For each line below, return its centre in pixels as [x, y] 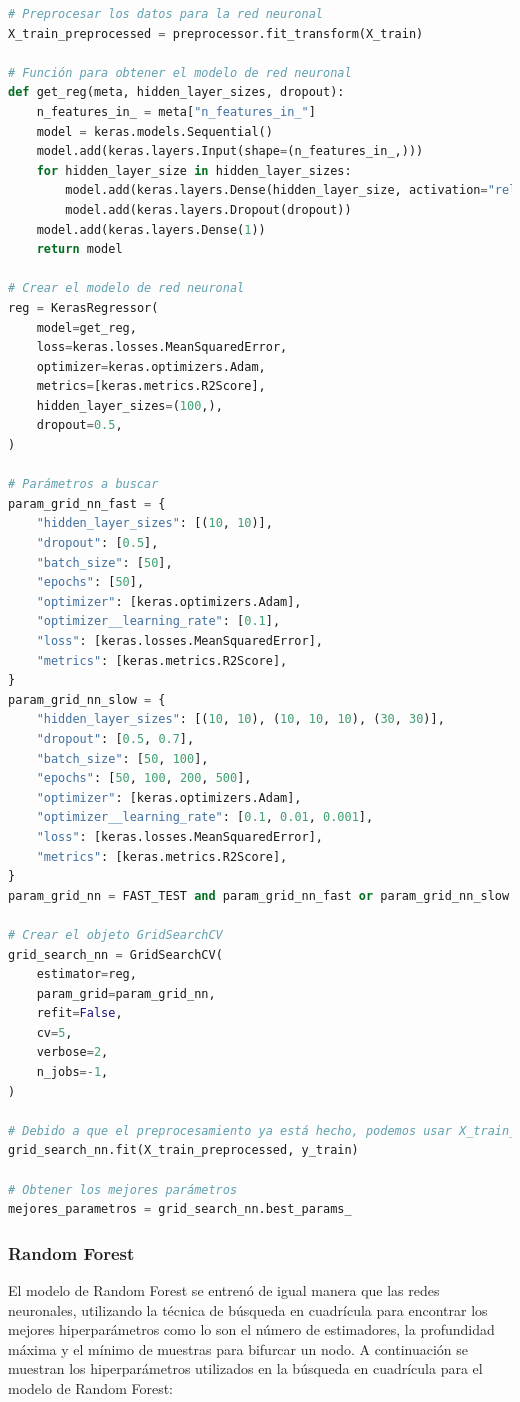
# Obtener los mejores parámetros [123, 1189]
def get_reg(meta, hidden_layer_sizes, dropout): [176, 92]
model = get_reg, [86, 327]
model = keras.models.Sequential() [154, 131]
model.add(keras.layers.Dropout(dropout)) [208, 209]
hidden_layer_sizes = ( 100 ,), [129, 405]
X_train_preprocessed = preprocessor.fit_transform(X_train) [216, 33]
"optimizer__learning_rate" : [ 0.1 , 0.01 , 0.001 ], [205, 817]
